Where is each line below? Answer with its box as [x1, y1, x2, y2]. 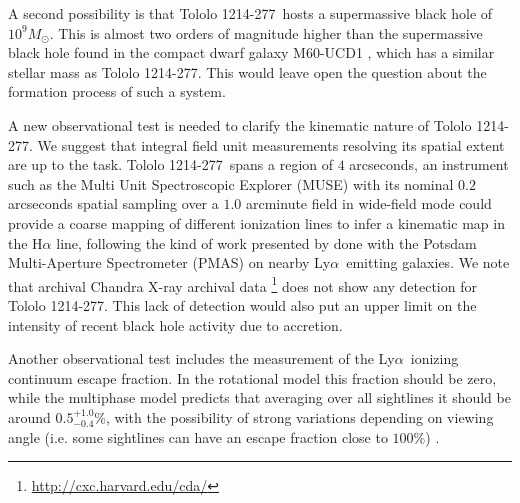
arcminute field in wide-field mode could [245, 193, 492, 214]
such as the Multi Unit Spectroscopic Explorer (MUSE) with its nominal [8, 173, 454, 194]
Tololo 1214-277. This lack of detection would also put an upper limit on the [8, 294, 477, 315]
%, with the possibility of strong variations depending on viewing [94, 406, 494, 427]
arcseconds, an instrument [349, 154, 509, 175]
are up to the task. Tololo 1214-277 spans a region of [8, 154, 334, 175]
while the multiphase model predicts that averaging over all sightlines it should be [8, 387, 511, 408]
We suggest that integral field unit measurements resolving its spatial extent [37, 134, 505, 155]
